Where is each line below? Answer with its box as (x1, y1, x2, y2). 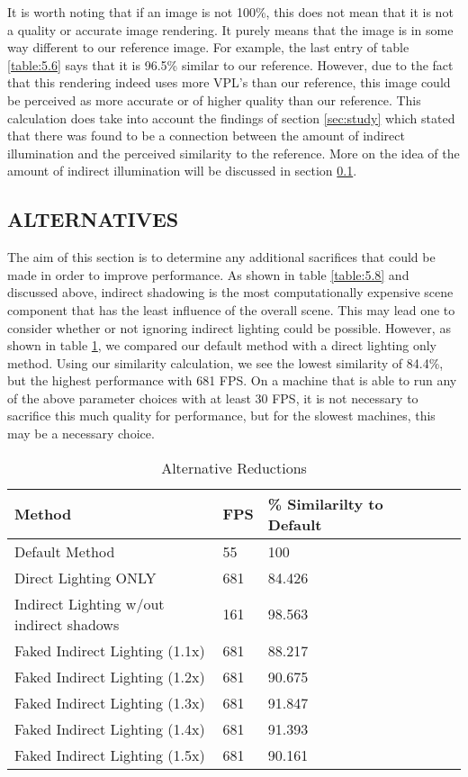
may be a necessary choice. (7, 424, 155, 443)
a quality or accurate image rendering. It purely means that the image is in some (7, 20, 454, 39)
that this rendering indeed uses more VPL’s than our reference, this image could (7, 73, 451, 92)
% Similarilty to (267, 492, 383, 514)
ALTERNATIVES (7, 205, 179, 233)
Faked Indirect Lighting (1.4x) (14, 718, 205, 739)
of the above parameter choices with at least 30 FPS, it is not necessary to (7, 388, 418, 407)
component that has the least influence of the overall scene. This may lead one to (7, 300, 455, 319)
